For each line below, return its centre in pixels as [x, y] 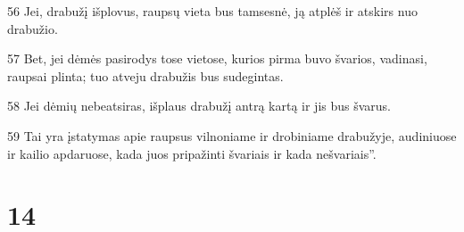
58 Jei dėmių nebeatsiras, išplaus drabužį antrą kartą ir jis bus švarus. [199, 106]
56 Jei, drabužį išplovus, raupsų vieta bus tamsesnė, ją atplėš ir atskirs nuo [212, 11]
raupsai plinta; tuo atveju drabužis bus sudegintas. [145, 75]
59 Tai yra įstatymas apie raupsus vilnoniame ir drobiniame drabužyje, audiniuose [232, 135]
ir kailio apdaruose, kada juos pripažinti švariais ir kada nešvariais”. [192, 153]
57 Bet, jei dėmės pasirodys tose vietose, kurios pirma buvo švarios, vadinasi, [217, 58]
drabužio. [33, 28]
